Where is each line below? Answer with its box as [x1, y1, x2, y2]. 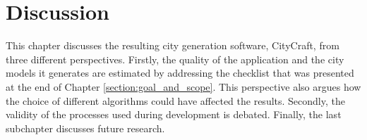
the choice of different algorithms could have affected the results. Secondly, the [6, 93, 345, 108]
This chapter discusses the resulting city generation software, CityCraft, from [6, 38, 339, 53]
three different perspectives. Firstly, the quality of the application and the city [6, 51, 344, 66]
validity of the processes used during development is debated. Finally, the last [6, 107, 342, 122]
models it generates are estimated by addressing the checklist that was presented [6, 65, 354, 80]
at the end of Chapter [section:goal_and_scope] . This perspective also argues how [6, 79, 361, 94]
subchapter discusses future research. [6, 120, 165, 135]
